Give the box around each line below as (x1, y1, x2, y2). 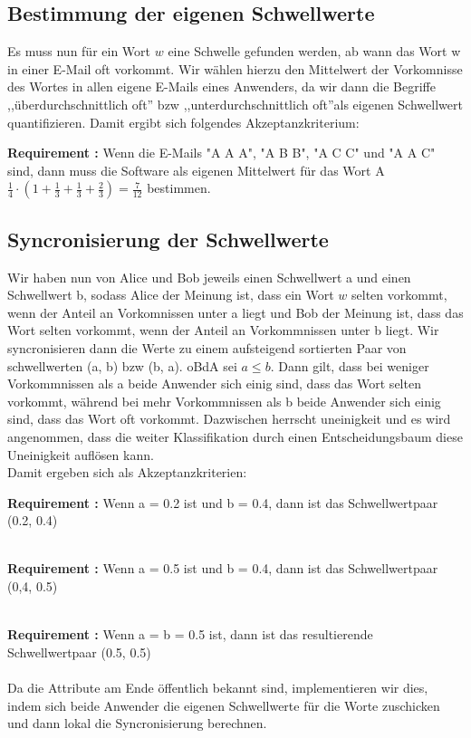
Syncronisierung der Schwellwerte (7, 225, 329, 253)
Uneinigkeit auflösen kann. (7, 445, 154, 464)
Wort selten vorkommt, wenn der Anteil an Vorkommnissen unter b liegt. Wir (7, 321, 439, 340)
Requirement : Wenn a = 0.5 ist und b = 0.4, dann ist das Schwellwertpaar (7, 559, 438, 578)
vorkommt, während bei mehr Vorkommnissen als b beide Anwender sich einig (7, 391, 441, 410)
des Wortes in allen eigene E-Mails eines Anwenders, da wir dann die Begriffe (7, 77, 437, 96)
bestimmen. (147, 178, 211, 197)
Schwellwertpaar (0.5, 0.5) (7, 642, 151, 661)
